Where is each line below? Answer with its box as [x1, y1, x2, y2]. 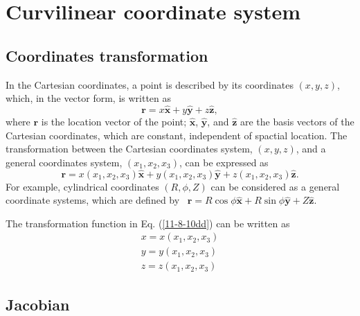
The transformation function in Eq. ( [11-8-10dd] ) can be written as [6, 216, 290, 230]
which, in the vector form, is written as [6, 91, 172, 105]
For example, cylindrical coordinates [6, 179, 159, 193]
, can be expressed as [179, 155, 269, 169]
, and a [296, 141, 326, 156]
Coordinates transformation [6, 44, 208, 66]
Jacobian [6, 293, 70, 315]
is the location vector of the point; [41, 114, 187, 128]
